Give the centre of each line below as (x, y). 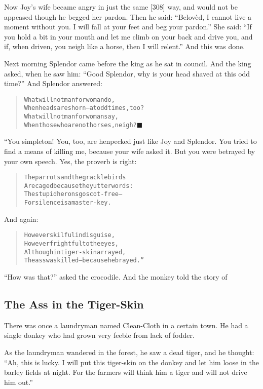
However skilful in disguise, (69, 235)
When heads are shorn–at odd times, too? (84, 108)
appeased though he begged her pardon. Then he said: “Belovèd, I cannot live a (128, 16)
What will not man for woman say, (71, 117)
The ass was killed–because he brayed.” (84, 261)
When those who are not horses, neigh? (80, 125)
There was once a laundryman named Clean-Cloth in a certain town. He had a (126, 325)
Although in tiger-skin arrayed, (75, 252)
